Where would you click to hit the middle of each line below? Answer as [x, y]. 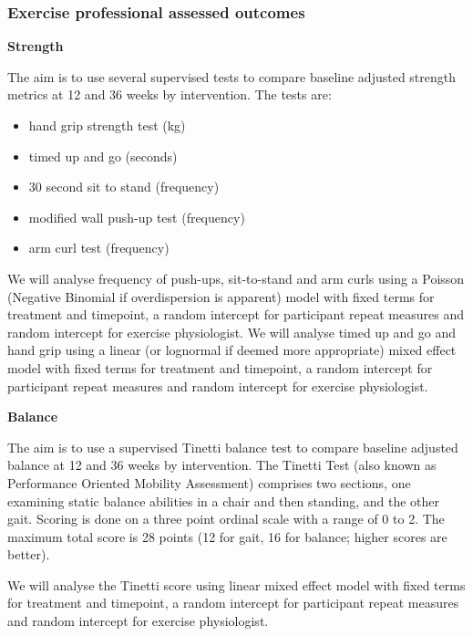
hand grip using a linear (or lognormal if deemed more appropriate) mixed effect [232, 350]
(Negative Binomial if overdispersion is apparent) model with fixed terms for [221, 296]
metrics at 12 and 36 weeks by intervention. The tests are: [170, 94]
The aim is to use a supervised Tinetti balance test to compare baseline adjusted [233, 447]
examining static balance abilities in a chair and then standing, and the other [224, 500]
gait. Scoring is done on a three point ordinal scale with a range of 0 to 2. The [226, 519]
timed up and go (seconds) [103, 156]
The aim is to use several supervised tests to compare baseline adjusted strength [232, 76]
